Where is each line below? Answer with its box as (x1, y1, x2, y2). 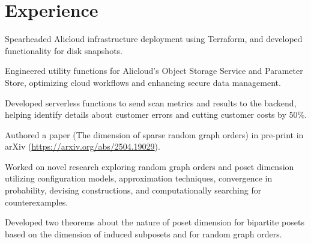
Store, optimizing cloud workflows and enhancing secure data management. (5, 76, 281, 88)
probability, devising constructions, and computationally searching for (5, 184, 262, 197)
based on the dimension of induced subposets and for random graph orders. (5, 227, 282, 240)
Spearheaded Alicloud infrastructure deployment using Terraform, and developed (5, 32, 303, 45)
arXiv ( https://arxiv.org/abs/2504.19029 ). (5, 140, 160, 153)
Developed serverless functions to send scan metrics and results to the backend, (5, 96, 297, 109)
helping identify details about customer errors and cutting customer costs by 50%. (5, 108, 307, 121)
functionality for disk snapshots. (5, 44, 122, 56)
